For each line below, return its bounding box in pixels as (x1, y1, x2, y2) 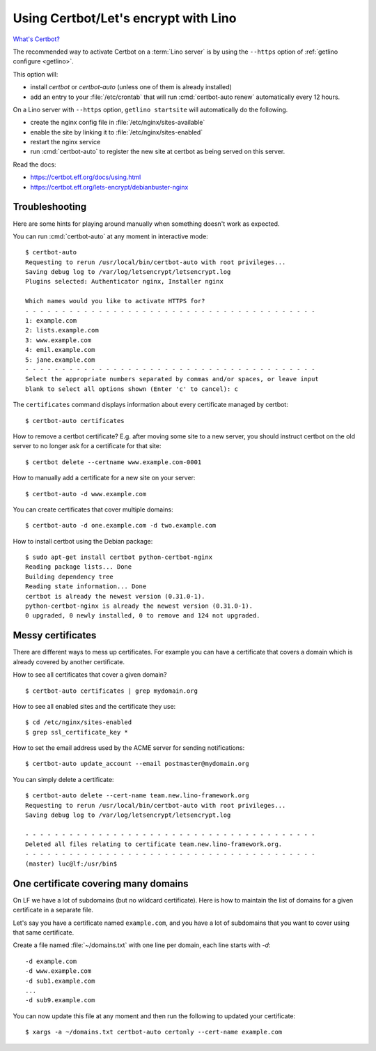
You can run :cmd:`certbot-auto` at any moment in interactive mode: (13, 232, 208, 240)
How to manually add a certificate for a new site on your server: (13, 474, 196, 482)
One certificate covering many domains (13, 877, 189, 889)
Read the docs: (13, 160, 56, 169)
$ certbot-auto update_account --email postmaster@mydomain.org (25, 760, 250, 768)
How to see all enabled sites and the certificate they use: (13, 702, 176, 710)
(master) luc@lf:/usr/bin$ (25, 859, 118, 868)
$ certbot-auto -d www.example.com (25, 490, 147, 498)
